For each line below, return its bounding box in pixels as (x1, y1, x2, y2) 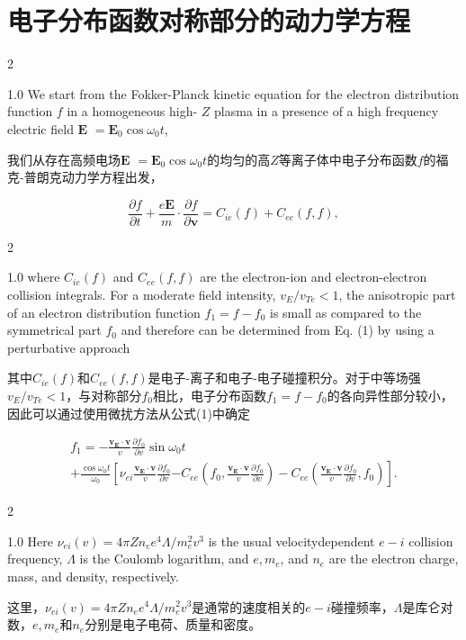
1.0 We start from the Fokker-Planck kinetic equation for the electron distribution (7, 84, 460, 103)
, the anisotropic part (338, 284, 456, 303)
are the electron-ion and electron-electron (200, 267, 427, 286)
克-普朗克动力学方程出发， (7, 167, 163, 186)
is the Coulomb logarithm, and (79, 549, 249, 568)
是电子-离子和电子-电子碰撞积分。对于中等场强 (148, 368, 421, 387)
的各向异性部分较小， (327, 385, 453, 404)
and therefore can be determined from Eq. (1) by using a (121, 320, 435, 339)
